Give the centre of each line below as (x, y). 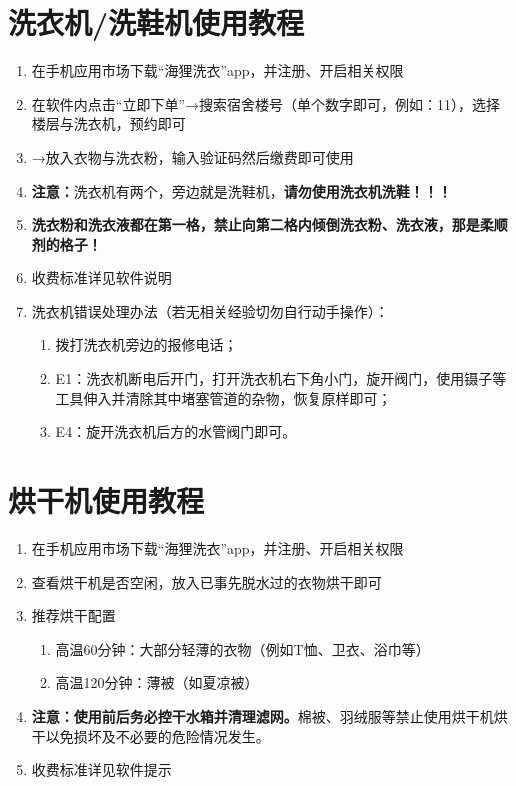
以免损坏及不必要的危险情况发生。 (157, 735)
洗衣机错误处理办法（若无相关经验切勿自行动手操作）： (210, 310)
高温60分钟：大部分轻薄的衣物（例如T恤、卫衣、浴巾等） (242, 648)
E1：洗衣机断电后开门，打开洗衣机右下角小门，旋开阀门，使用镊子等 (281, 378)
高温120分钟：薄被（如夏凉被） (157, 682)
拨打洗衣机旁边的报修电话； (146, 344)
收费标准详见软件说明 (101, 277)
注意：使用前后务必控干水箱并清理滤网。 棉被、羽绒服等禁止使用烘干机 (262, 715)
